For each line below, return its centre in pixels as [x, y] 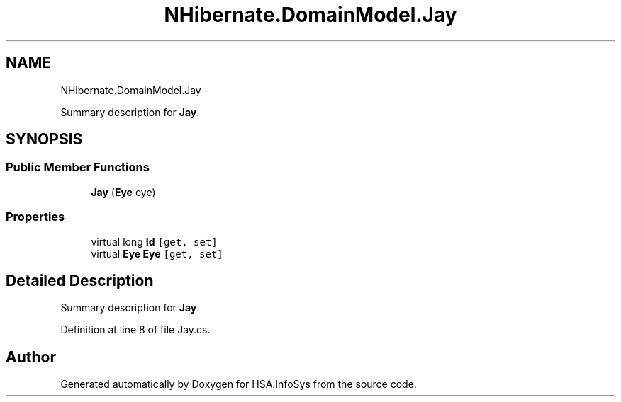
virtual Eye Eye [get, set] [157, 253]
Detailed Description [80, 280]
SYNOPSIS [44, 139]
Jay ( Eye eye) [123, 192]
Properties [35, 217]
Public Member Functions [78, 167]
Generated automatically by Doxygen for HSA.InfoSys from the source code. [239, 384]
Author [31, 357]
